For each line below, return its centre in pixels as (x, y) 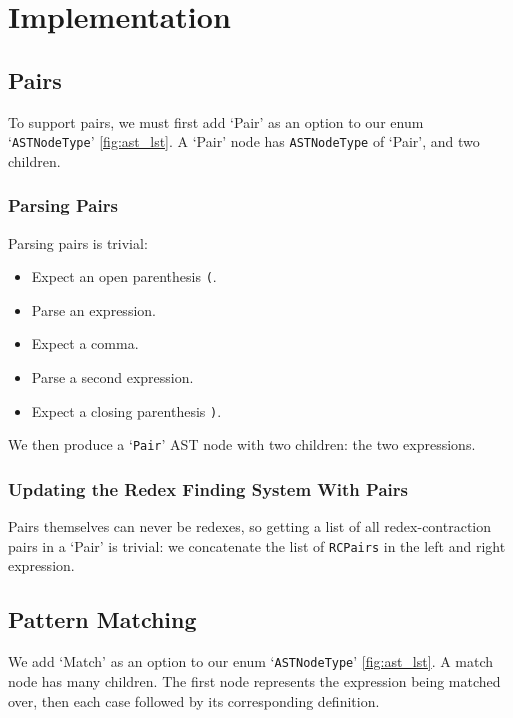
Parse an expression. (93, 309)
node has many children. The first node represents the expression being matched (254, 680)
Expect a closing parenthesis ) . (126, 410)
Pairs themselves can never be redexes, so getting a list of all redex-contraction (250, 526)
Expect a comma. (85, 343)
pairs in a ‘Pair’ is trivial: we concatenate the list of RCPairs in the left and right (257, 545)
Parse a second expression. (112, 377)
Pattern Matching (102, 619)
